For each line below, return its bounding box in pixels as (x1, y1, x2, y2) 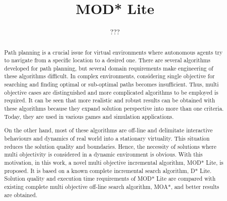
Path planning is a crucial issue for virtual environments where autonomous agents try (4, 48, 223, 56)
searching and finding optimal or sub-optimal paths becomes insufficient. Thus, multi (4, 80, 219, 88)
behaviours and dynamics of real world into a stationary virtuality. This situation (4, 134, 210, 142)
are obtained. (4, 190, 37, 199)
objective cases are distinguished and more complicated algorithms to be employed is (4, 88, 218, 96)
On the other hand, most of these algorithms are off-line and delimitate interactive (4, 126, 213, 134)
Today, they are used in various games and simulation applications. (4, 112, 174, 120)
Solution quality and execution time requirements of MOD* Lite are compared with (4, 174, 216, 183)
